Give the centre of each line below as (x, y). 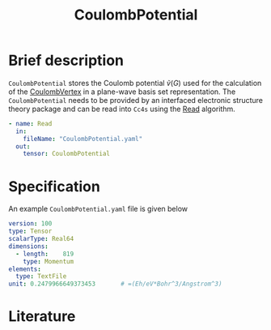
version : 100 (30, 224)
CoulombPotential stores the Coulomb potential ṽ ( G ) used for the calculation (135, 83)
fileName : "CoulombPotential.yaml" (83, 139)
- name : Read (30, 123)
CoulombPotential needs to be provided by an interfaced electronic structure (135, 100)
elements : (25, 269)
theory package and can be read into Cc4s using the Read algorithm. (122, 109)
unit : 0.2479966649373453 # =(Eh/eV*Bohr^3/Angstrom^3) (115, 284)
